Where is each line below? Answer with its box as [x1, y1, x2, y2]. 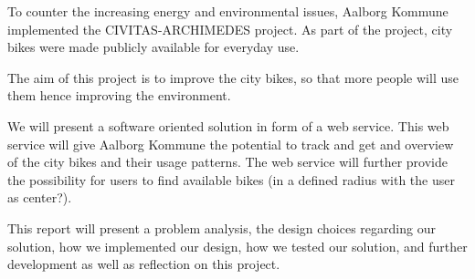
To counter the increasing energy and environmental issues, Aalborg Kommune [7, 2, 449, 20]
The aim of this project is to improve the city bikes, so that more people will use [7, 67, 459, 87]
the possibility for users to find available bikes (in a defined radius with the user [7, 170, 455, 189]
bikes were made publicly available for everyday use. [7, 37, 300, 57]
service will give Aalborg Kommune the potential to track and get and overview [7, 134, 454, 153]
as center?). [7, 188, 72, 207]
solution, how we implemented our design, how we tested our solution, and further [7, 236, 468, 255]
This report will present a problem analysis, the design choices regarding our [7, 218, 436, 237]
